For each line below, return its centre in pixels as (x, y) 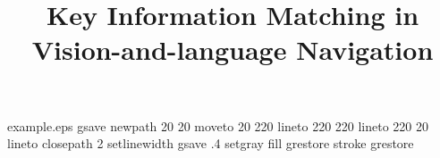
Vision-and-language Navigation (233, 50)
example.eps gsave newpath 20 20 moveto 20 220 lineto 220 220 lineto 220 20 (218, 125)
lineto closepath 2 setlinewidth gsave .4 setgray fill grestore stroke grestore (211, 143)
